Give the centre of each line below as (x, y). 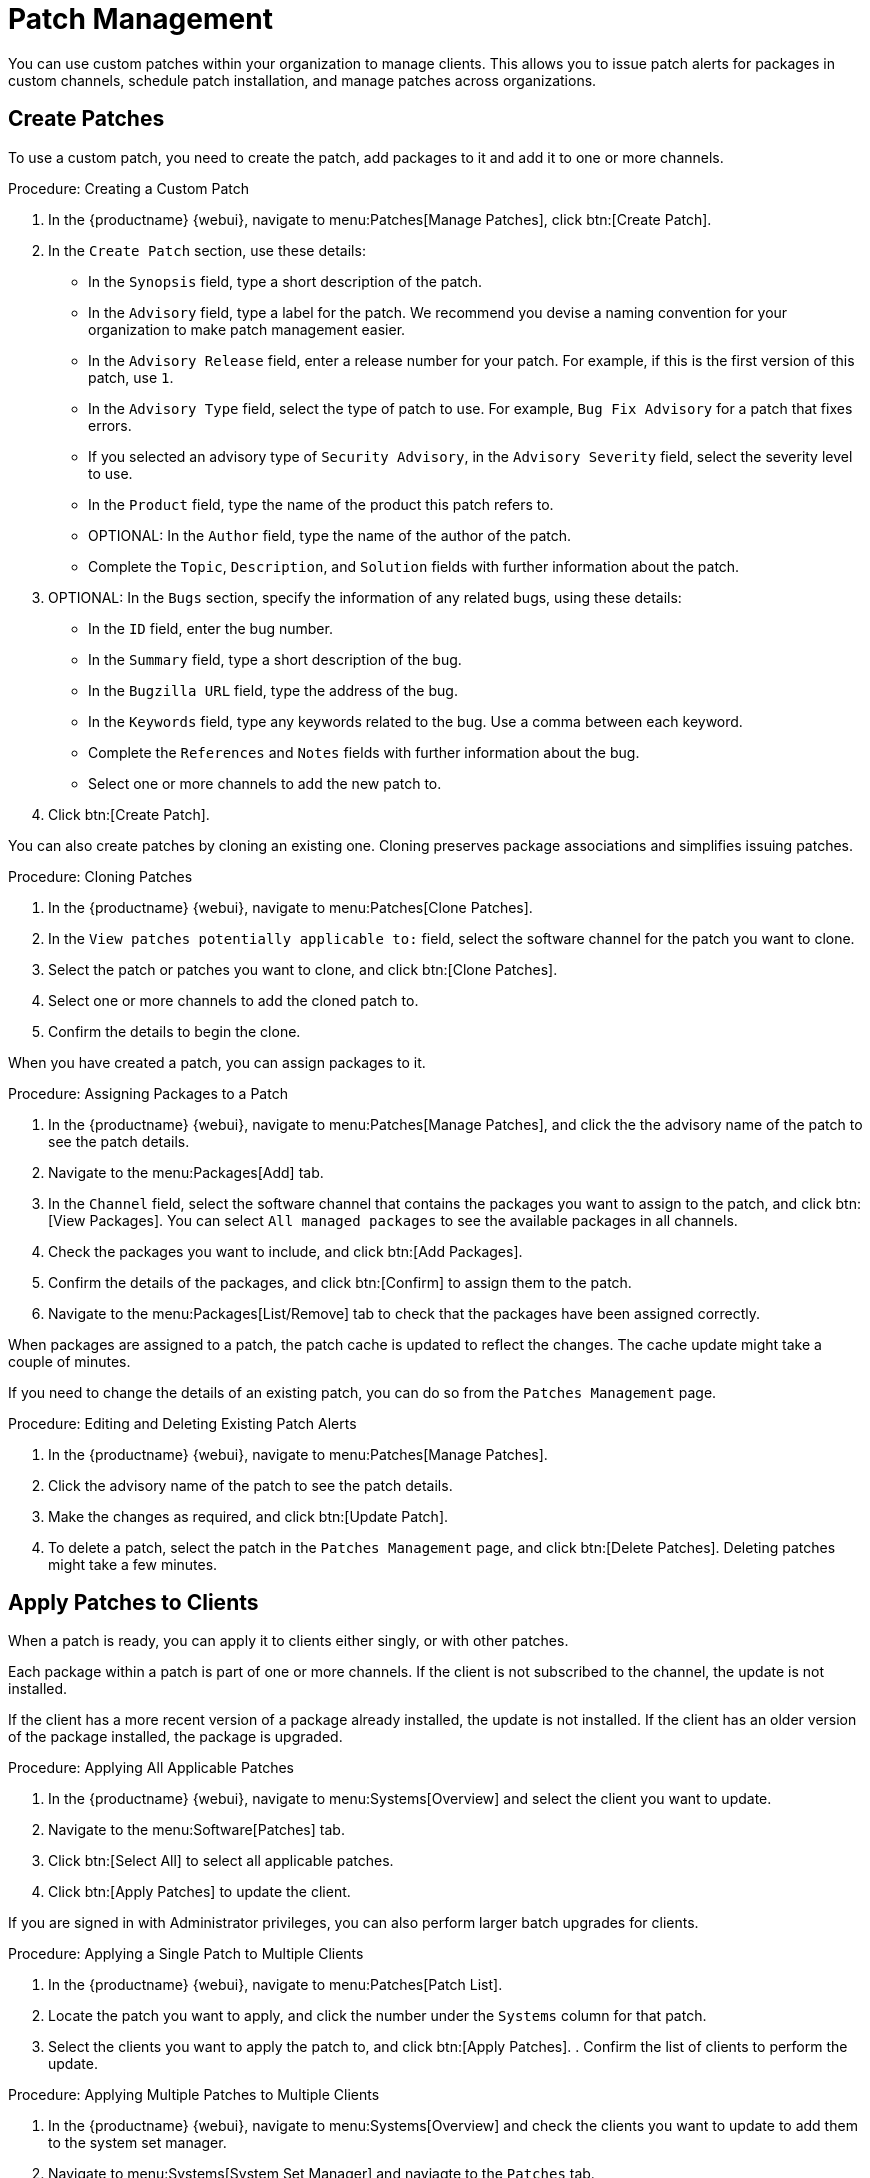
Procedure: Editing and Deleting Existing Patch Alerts (182, 1423)
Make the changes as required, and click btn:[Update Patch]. (248, 1516)
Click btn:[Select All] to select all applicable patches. (221, 1861)
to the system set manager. (137, 2143)
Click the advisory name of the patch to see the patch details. (250, 1485)
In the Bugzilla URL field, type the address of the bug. (273, 690)
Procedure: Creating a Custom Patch (129, 188)
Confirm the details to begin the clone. (174, 1031)
